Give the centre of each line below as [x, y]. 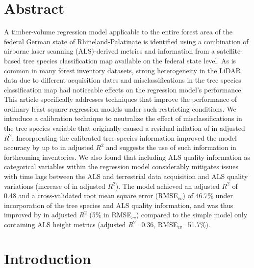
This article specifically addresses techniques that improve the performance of [121, 99]
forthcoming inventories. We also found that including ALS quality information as [127, 157]
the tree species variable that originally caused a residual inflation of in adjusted [125, 128]
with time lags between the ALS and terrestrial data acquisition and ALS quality [126, 176]
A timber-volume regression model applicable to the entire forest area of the [118, 32]
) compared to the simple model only [192, 215]
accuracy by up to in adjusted [49, 147]
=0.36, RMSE [157, 224]
